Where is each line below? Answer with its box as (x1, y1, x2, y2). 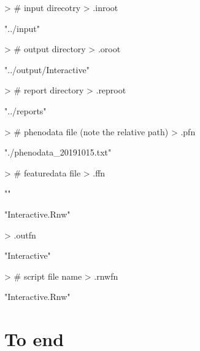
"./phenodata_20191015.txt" (4, 146, 112, 159)
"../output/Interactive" (4, 63, 90, 76)
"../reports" (4, 104, 47, 117)
